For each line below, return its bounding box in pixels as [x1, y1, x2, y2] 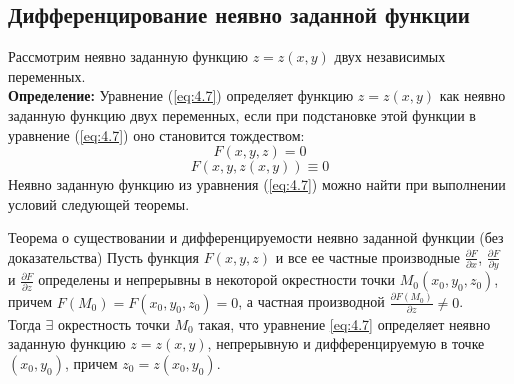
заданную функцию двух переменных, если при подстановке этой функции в [8, 104, 476, 125]
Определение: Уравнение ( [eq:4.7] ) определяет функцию [8, 85, 354, 106]
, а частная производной [238, 291, 385, 312]
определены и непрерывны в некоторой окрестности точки [38, 269, 395, 290]
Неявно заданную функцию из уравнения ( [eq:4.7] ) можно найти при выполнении [8, 174, 506, 195]
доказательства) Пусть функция [8, 246, 200, 267]
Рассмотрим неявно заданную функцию [8, 46, 248, 67]
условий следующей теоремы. [8, 193, 190, 214]
